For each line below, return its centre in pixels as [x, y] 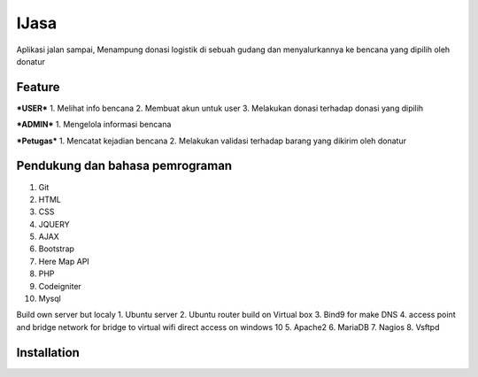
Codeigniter [60, 286]
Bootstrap [57, 249]
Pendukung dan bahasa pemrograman [124, 166]
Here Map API [64, 261]
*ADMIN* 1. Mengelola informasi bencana [94, 125]
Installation [48, 353]
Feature [38, 87]
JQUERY [54, 224]
